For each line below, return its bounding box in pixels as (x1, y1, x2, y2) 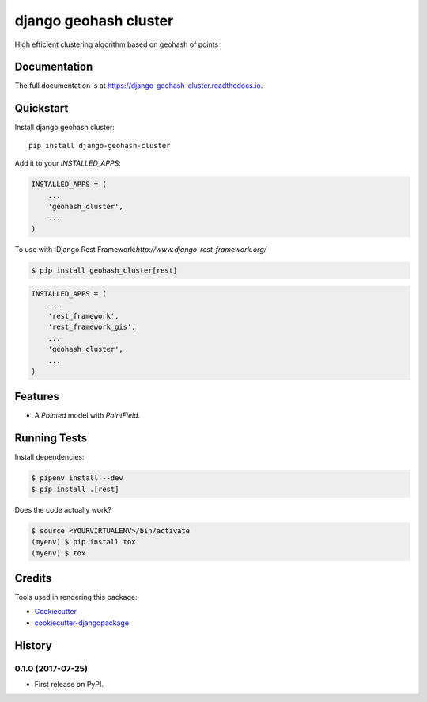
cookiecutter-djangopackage (34, 618, 130, 628)
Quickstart (14, 101, 69, 115)
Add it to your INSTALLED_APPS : (14, 158, 122, 168)
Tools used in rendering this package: (14, 593, 138, 601)
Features (14, 390, 59, 403)
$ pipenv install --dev (31, 474, 124, 483)
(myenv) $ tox (31, 548, 86, 558)
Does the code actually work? (14, 505, 112, 514)
